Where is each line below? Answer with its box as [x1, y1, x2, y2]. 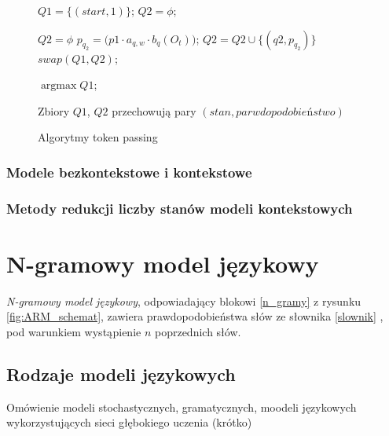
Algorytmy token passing [38, 129, 158, 145]
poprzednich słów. [154, 323, 241, 339]
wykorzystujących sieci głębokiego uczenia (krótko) [6, 414, 252, 431]
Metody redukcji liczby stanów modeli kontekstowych [6, 198, 353, 218]
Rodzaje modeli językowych [6, 361, 236, 386]
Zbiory [38, 102, 70, 119]
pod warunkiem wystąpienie [6, 323, 141, 339]
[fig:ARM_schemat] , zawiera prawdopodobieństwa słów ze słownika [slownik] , [6, 308, 383, 324]
